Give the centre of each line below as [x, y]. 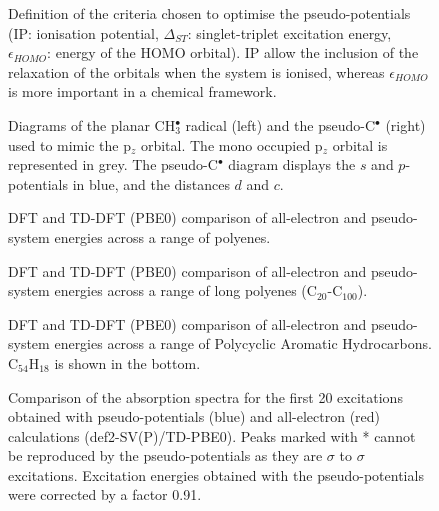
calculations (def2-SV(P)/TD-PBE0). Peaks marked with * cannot [212, 435]
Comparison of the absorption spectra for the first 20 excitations [205, 396]
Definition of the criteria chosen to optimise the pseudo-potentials [209, 13]
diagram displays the [292, 164]
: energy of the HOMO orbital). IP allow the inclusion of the [233, 52]
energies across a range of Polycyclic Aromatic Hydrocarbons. [243, 343]
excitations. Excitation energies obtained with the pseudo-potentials [216, 474]
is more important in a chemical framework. [142, 91]
